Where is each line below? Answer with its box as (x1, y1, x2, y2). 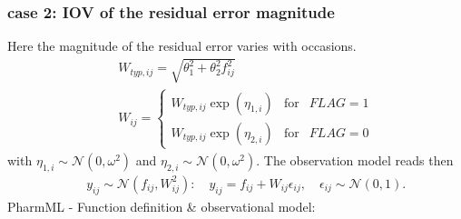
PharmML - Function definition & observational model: (7, 196, 316, 215)
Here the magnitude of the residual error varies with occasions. (7, 36, 357, 55)
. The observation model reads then (256, 150, 454, 169)
